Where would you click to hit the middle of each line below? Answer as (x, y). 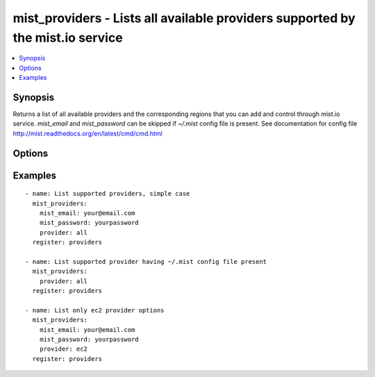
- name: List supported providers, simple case (108, 194)
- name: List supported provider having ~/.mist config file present (146, 261)
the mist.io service (68, 37)
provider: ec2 (64, 349)
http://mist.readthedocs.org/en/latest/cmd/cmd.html (87, 133)
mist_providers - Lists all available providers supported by (184, 18)
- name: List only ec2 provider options (95, 310)
